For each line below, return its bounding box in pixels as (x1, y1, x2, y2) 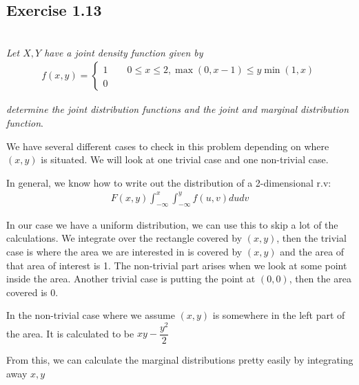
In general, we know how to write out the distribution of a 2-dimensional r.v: (6, 175, 331, 189)
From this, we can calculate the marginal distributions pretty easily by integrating (6, 353, 353, 367)
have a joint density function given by (44, 45, 203, 59)
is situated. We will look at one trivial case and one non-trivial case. (41, 152, 329, 167)
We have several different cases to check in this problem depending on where (6, 138, 329, 153)
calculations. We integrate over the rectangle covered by (6, 231, 243, 245)
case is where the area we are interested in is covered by (6, 244, 243, 258)
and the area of (280, 244, 345, 258)
